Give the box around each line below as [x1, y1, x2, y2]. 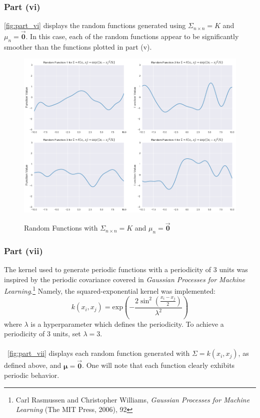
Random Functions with [24, 223, 98, 233]
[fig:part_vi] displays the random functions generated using [4, 20, 186, 31]
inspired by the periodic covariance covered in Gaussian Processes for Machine [4, 274, 245, 284]
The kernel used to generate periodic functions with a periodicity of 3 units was [4, 264, 248, 275]
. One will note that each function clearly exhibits [82, 360, 235, 370]
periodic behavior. [4, 370, 59, 380]
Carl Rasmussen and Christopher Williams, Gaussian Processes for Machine [15, 394, 250, 404]
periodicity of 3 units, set [4, 328, 81, 339]
